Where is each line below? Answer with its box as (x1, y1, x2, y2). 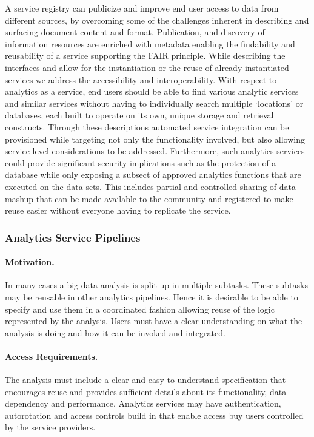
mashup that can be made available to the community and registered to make (5, 192, 293, 205)
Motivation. (5, 256, 55, 268)
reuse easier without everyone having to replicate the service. (5, 204, 231, 217)
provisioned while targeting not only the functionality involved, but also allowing (5, 132, 305, 145)
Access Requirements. (5, 350, 98, 362)
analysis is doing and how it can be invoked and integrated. (5, 326, 225, 339)
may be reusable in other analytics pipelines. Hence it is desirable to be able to (5, 290, 298, 303)
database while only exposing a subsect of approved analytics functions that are (5, 168, 301, 181)
